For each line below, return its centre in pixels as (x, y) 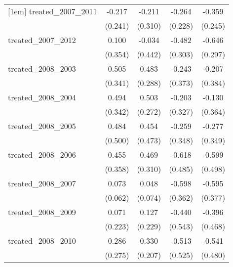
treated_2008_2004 (42, 97)
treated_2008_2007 (42, 183)
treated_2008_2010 (42, 241)
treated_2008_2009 (42, 212)
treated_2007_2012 (42, 40)
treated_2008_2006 (42, 155)
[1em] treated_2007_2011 (53, 11)
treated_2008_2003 (42, 68)
